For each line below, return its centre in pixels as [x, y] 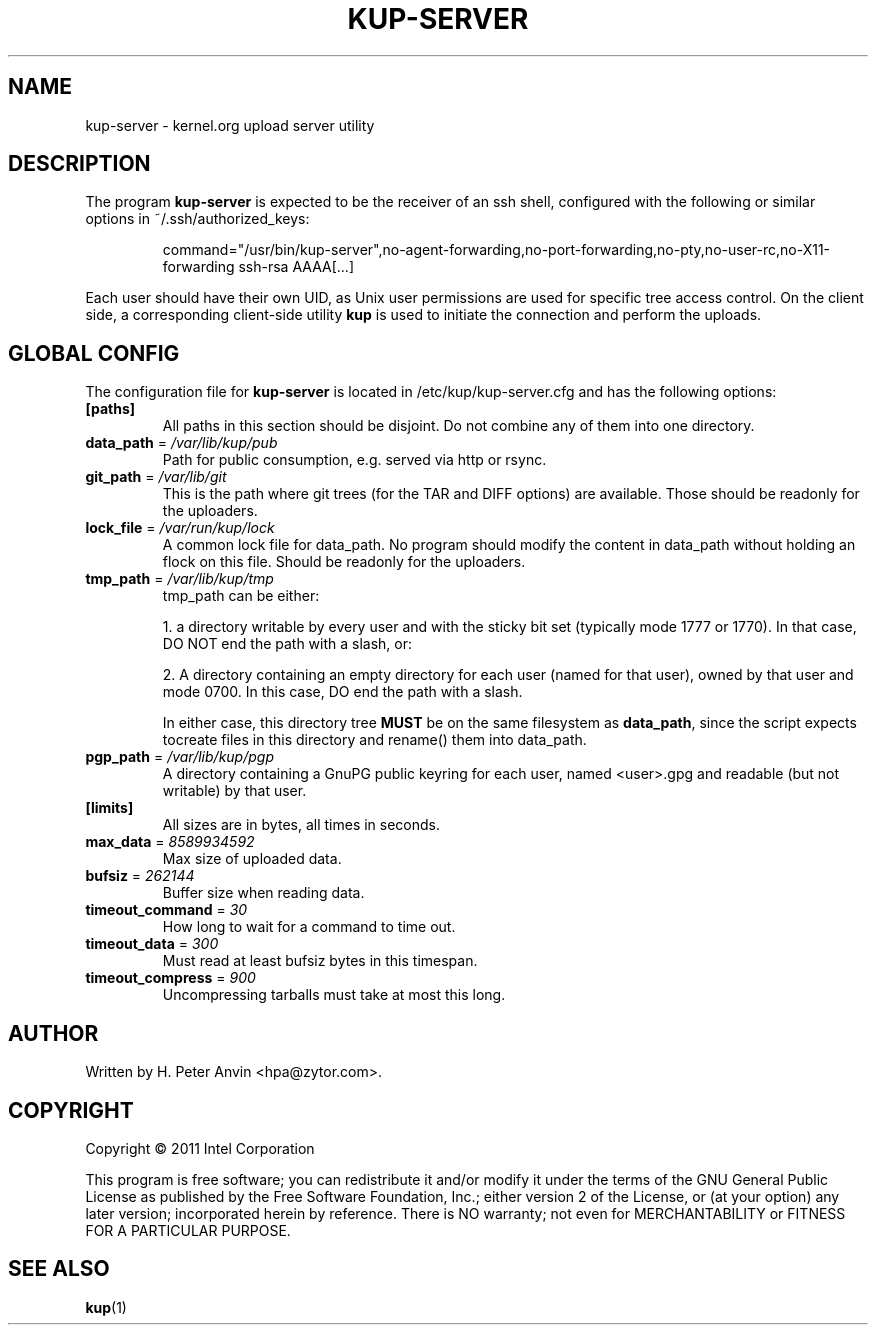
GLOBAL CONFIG [94, 353]
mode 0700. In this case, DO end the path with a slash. [342, 692]
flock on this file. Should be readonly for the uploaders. [344, 562]
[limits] [109, 808]
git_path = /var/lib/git [156, 477]
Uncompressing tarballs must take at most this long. [334, 995]
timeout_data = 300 [152, 944]
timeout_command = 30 [166, 910]
